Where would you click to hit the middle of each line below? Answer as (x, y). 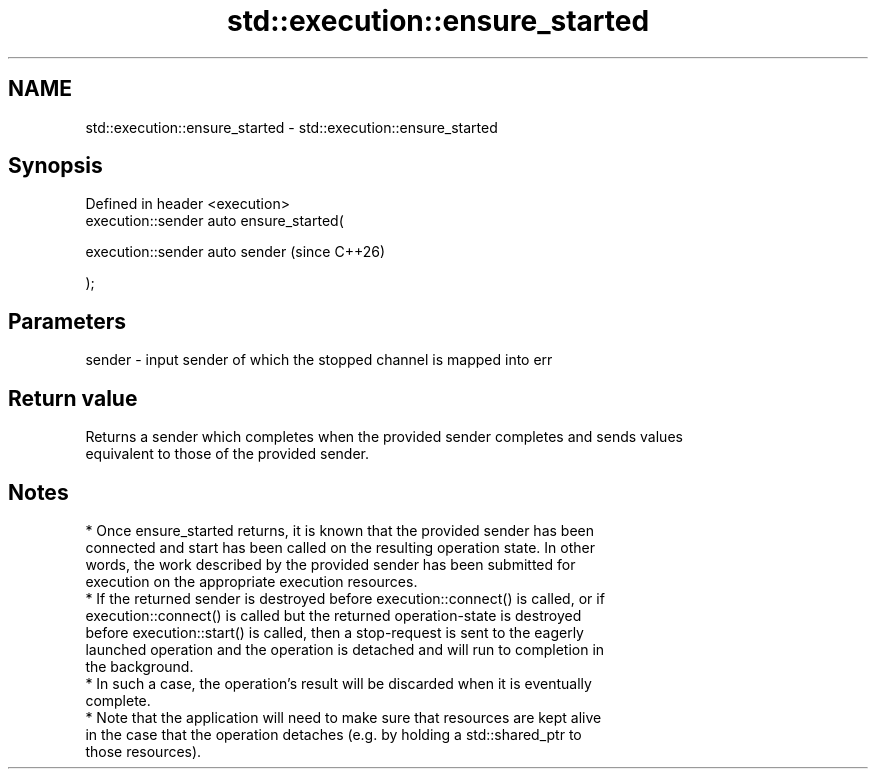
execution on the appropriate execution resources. (251, 581)
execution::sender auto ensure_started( (214, 221)
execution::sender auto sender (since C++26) (235, 252)
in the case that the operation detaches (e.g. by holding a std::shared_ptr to (333, 734)
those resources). (143, 751)
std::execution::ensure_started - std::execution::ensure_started (291, 127)
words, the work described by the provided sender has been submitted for (330, 564)
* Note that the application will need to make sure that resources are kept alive (343, 717)
